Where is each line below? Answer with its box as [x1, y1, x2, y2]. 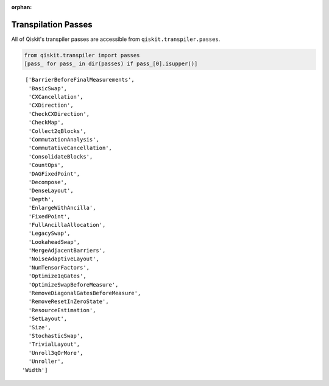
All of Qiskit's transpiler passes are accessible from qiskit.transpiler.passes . [11, 35, 221, 43]
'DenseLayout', [28, 187, 74, 195]
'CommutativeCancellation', [28, 145, 113, 152]
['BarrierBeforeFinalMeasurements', [25, 76, 135, 84]
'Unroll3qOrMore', [28, 349, 83, 356]
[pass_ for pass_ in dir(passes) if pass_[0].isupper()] [24, 60, 198, 67]
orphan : [11, 4, 32, 10]
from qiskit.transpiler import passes [24, 52, 140, 59]
